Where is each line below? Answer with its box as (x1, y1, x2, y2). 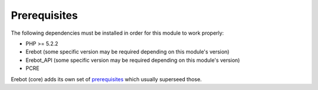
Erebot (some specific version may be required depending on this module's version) (25, 48, 230, 55)
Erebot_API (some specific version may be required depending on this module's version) (25, 56, 240, 64)
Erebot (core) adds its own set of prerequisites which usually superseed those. (11, 75, 202, 82)
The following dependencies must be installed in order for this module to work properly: (11, 29, 224, 36)
